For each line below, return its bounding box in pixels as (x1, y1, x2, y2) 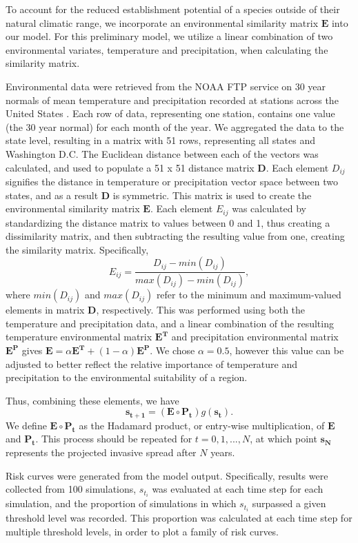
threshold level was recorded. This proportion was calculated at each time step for (6, 511, 352, 525)
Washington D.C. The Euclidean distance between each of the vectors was (6, 146, 319, 161)
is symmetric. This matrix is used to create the (112, 187, 312, 202)
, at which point (250, 431, 317, 446)
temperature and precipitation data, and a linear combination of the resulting (6, 316, 334, 330)
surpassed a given (252, 496, 326, 511)
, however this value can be (229, 343, 344, 358)
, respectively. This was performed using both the (96, 303, 306, 317)
